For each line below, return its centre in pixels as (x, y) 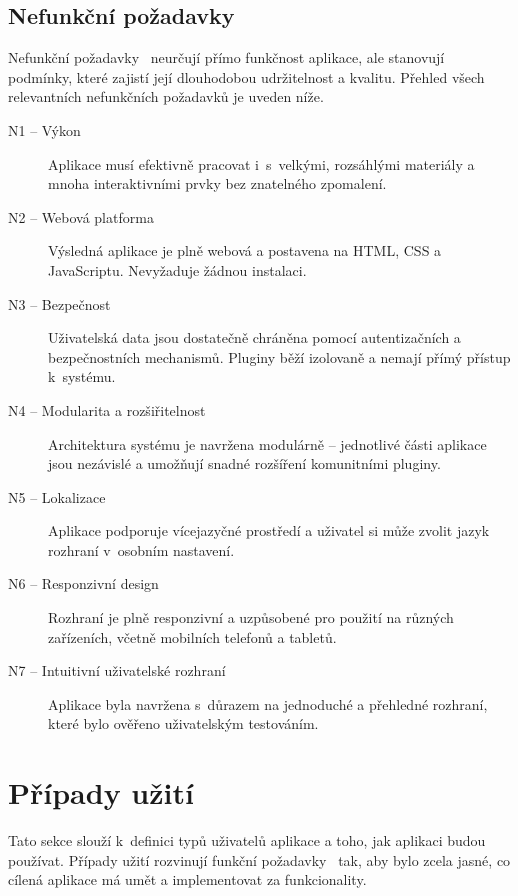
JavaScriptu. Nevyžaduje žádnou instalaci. (177, 269)
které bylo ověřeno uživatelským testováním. (183, 723)
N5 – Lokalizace (57, 496)
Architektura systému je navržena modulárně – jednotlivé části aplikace (267, 443)
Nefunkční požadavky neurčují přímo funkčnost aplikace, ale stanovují (226, 57)
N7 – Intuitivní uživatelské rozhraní (117, 670)
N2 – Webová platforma (81, 216)
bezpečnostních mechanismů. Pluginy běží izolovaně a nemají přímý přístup (279, 356)
